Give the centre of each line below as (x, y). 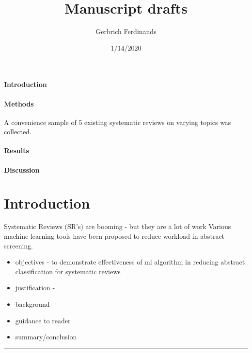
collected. (18, 132)
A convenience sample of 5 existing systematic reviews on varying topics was (118, 122)
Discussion (22, 169)
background (32, 304)
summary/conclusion (46, 337)
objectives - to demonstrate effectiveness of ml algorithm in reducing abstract (130, 262)
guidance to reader (43, 320)
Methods (19, 103)
